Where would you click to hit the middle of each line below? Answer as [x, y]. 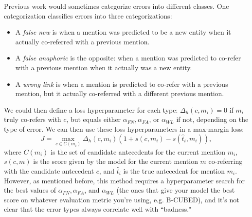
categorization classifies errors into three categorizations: [88, 15]
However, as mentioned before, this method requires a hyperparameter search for [124, 180]
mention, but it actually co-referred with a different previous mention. [120, 93]
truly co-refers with [33, 119]
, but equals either [94, 119]
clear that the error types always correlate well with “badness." [98, 209]
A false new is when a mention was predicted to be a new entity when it [123, 32]
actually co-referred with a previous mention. [82, 41]
